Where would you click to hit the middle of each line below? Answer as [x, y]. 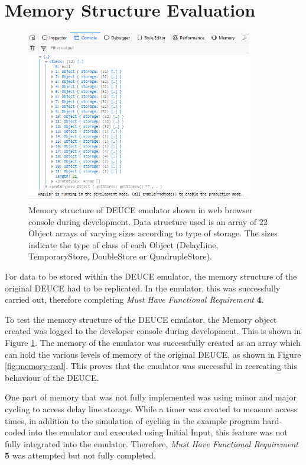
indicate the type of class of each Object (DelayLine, [123, 244]
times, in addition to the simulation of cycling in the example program [132, 420]
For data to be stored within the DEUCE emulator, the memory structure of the [151, 276]
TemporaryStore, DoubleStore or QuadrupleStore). [120, 256]
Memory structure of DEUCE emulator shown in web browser [141, 210]
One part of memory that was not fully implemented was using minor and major [151, 397]
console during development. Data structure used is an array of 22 [148, 221]
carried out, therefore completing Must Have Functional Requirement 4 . [134, 299]
